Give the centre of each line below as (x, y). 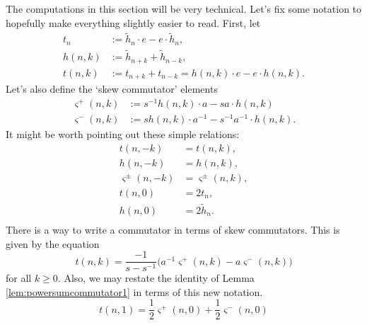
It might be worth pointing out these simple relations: (123, 133)
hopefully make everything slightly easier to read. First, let (133, 22)
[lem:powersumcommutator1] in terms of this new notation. (134, 291)
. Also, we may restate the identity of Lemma (156, 278)
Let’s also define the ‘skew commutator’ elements (112, 89)
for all (19, 278)
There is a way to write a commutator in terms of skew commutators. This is (173, 229)
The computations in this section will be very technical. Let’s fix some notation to (184, 8)
